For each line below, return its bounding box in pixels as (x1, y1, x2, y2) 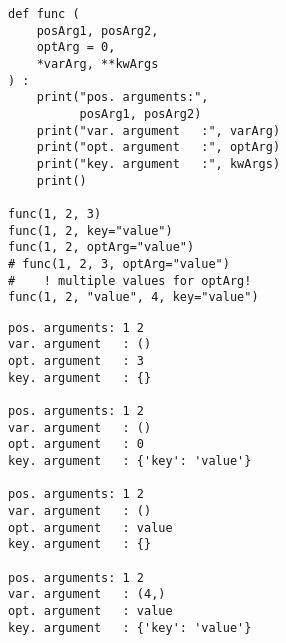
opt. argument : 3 (8, 354, 145, 369)
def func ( (8, 7, 80, 21)
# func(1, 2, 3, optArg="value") (8, 256, 230, 271)
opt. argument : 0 (8, 437, 145, 452)
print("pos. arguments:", (36, 90, 209, 105)
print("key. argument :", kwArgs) (36, 156, 281, 171)
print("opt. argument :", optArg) (36, 140, 281, 155)
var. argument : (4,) (8, 587, 166, 602)
